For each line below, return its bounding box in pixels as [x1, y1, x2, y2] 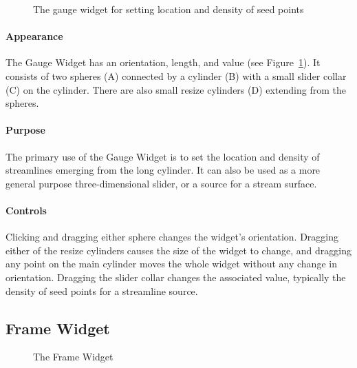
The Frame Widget [33, 349, 113, 364]
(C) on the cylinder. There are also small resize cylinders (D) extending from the [6, 82, 346, 96]
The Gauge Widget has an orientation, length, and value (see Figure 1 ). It [6, 55, 321, 70]
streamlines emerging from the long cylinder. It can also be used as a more [6, 163, 321, 177]
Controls [6, 203, 47, 217]
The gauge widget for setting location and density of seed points [33, 2, 304, 16]
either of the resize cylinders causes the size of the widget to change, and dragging [6, 243, 351, 257]
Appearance [6, 29, 63, 43]
